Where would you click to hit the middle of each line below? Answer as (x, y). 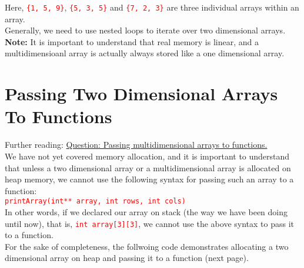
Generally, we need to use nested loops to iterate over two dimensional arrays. (145, 30)
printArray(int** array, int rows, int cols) (95, 201)
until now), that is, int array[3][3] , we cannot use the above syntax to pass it (149, 223)
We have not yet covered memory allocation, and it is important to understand (147, 156)
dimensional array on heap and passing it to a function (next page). (127, 258)
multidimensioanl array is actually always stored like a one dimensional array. (145, 53)
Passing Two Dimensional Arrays (141, 94)
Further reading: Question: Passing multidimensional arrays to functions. (136, 145)
